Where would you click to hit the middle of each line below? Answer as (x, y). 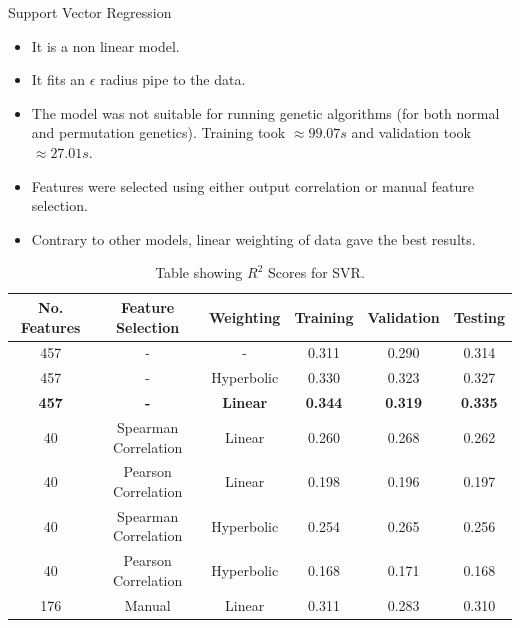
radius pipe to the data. (173, 79)
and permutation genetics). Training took (158, 132)
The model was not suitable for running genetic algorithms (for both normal (265, 112)
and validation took (411, 132)
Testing (479, 316)
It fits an (58, 79)
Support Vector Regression (90, 12)
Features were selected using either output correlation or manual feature (252, 185)
